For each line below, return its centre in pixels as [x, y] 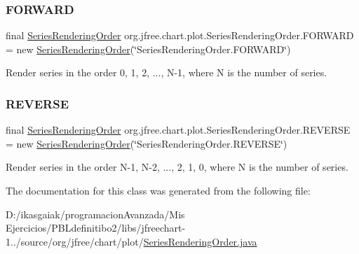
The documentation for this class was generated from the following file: [158, 190]
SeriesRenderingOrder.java [200, 241]
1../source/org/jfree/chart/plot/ [75, 241]
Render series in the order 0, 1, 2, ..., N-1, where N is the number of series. [167, 72]
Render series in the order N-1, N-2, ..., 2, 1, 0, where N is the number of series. [177, 167]
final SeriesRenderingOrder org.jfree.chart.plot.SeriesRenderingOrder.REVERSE [178, 130]
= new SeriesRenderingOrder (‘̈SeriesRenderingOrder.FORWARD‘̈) [148, 49]
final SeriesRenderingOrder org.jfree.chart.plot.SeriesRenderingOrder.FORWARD [180, 35]
